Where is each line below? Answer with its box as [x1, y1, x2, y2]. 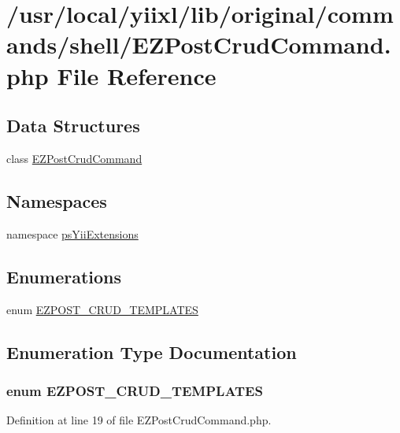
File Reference [57, 59, 217, 91]
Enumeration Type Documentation [6, 339, 297, 364]
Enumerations [6, 264, 122, 288]
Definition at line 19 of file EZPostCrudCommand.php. [6, 412, 272, 428]
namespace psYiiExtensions [6, 225, 139, 242]
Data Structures [6, 113, 140, 138]
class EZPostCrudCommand [6, 150, 143, 166]
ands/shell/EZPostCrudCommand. [6, 28, 391, 61]
